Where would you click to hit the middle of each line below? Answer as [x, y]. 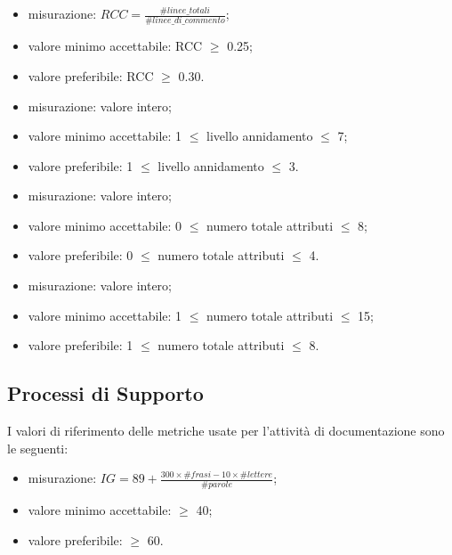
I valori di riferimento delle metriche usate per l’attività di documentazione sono [226, 431]
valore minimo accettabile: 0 [105, 225]
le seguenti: [38, 448]
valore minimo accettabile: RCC [115, 46]
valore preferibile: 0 [81, 255]
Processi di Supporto [105, 393]
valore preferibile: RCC [91, 75]
